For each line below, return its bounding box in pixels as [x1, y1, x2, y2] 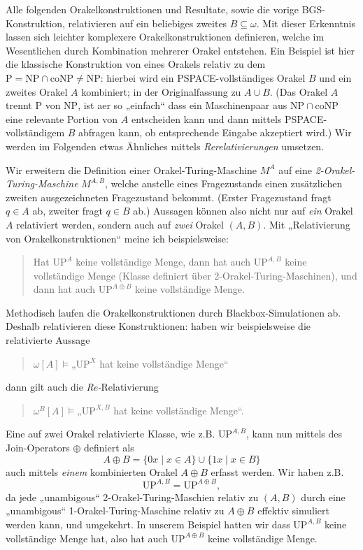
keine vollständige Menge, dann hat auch [76, 254, 251, 269]
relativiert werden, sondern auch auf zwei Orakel [16, 217, 224, 231]
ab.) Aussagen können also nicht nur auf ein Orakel [133, 203, 353, 218]
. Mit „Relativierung [263, 217, 350, 231]
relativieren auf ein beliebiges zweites [68, 15, 227, 30]
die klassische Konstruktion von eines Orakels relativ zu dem [6, 57, 266, 71]
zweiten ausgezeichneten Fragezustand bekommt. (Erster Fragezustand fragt [6, 189, 332, 204]
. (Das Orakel [269, 84, 328, 99]
